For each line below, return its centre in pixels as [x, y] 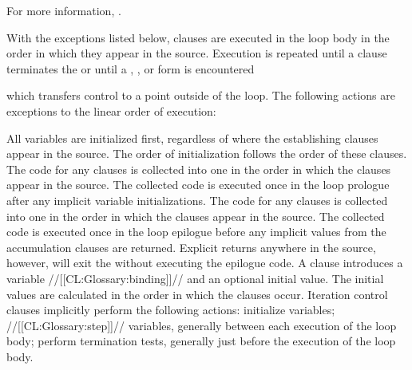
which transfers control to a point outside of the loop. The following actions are [201, 95]
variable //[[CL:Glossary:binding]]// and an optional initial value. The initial [195, 278]
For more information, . [64, 10]
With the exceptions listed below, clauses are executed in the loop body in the [198, 37]
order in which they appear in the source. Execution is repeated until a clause [197, 53]
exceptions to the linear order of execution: [111, 110]
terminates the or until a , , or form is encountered [131, 68]
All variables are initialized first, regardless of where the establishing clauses [192, 138]
